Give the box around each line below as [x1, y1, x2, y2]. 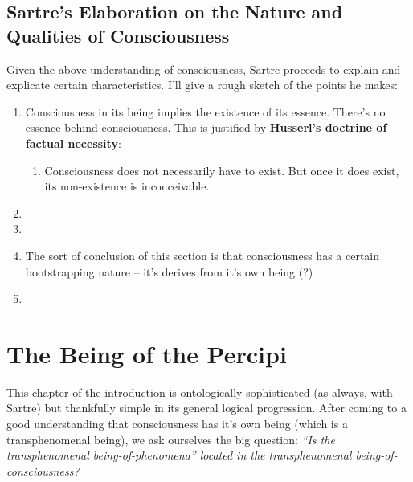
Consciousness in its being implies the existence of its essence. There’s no [25, 103, 386, 120]
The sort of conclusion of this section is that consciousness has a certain [25, 247, 380, 263]
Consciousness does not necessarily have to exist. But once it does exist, [44, 161, 399, 178]
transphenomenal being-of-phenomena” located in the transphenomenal [6, 447, 352, 464]
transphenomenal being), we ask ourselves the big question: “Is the [6, 431, 335, 447]
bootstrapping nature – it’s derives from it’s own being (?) [25, 263, 313, 280]
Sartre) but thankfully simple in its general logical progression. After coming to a [6, 399, 407, 416]
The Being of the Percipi [6, 337, 287, 370]
